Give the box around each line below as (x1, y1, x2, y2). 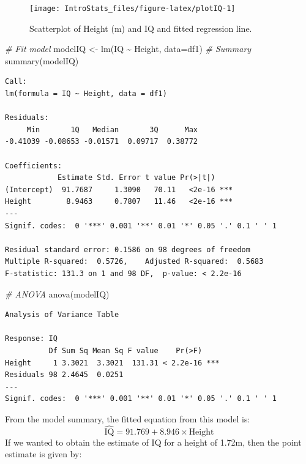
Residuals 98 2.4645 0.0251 (5, 370, 124, 380)
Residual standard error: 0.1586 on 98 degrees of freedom (5, 245, 250, 254)
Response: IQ (5, 334, 58, 343)
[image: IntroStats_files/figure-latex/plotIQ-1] (29, 4, 236, 13)
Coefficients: (5, 161, 62, 170)
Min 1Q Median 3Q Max (26, 125, 198, 134)
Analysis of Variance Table (5, 310, 119, 320)
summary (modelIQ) (5, 54, 79, 67)
